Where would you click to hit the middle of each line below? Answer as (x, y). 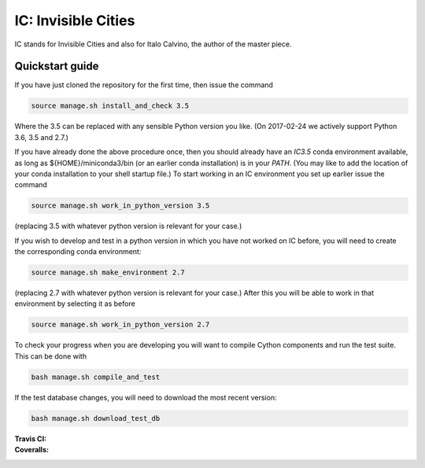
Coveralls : (31, 450)
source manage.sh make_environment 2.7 (108, 273)
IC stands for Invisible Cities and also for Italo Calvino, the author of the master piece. (153, 44)
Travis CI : (31, 439)
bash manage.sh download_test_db (96, 418)
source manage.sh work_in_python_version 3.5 (120, 206)
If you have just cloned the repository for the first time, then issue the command (144, 85)
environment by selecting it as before (75, 304)
